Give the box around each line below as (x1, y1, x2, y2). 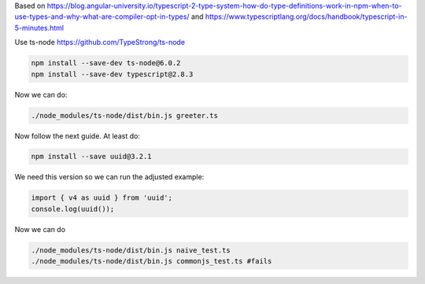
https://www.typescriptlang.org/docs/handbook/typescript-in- (205, 12, 408, 21)
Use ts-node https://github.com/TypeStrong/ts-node (14, 38, 185, 47)
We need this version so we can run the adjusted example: (14, 172, 205, 182)
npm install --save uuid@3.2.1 (31, 152, 153, 161)
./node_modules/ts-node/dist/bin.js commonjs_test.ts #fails (31, 256, 272, 266)
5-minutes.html (14, 23, 65, 32)
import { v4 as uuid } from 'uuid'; (31, 194, 173, 202)
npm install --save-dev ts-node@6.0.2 (31, 59, 181, 68)
